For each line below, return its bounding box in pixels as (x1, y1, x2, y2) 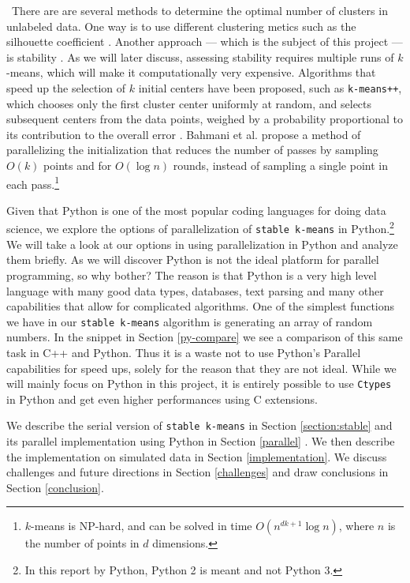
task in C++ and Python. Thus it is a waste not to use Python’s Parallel (6, 344, 361, 360)
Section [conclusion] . (6, 479, 104, 495)
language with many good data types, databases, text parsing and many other (6, 282, 384, 299)
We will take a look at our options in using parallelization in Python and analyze (6, 235, 398, 252)
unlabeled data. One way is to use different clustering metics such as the (6, 17, 356, 34)
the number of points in (24, 535, 140, 551)
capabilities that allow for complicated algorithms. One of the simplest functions (6, 298, 395, 314)
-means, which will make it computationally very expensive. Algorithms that (6, 64, 376, 81)
